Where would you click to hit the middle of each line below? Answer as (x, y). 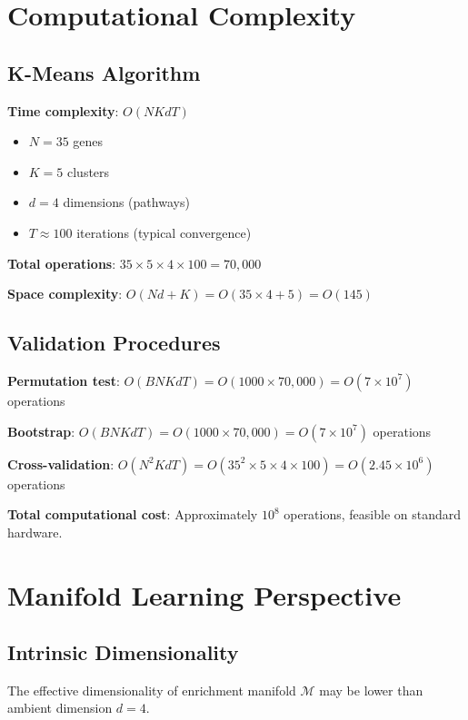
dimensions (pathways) (126, 202)
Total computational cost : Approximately (133, 514)
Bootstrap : (41, 431)
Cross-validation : (61, 464)
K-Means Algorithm (104, 72)
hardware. (35, 532)
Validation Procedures (114, 343)
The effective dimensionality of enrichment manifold (152, 690)
